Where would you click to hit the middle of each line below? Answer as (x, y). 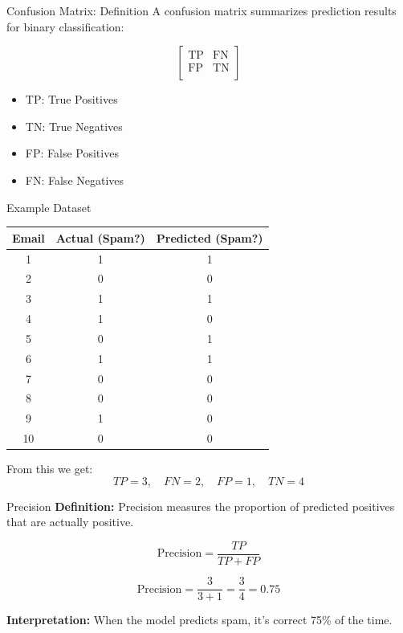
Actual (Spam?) (100, 237)
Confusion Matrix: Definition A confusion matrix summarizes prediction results (201, 10)
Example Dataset (49, 207)
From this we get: (50, 469)
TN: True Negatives (74, 126)
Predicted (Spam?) (210, 237)
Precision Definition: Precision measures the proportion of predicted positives (201, 506)
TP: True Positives (71, 99)
